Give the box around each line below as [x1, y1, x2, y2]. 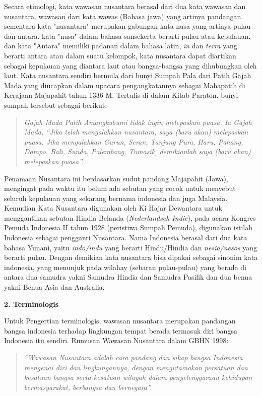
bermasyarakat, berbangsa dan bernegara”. [24, 381, 152, 392]
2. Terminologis [4, 298, 59, 309]
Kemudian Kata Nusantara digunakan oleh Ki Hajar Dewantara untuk [4, 203, 222, 213]
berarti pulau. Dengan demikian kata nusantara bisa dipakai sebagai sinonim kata [4, 252, 258, 262]
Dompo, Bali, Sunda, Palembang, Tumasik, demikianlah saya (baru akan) [24, 146, 251, 157]
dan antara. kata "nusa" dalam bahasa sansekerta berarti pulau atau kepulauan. [4, 30, 251, 41]
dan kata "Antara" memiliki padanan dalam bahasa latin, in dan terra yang [4, 40, 237, 51]
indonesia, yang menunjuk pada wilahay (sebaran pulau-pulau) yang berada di [4, 261, 246, 272]
